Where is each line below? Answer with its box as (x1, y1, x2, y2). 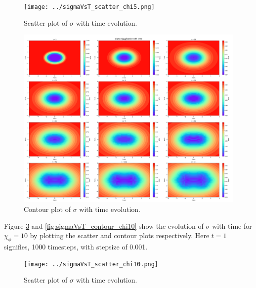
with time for (212, 220, 252, 231)
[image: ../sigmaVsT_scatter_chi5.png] (24, 3, 155, 10)
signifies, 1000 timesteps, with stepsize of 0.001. (4, 241, 148, 251)
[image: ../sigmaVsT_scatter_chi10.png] (24, 260, 159, 268)
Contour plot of (24, 204, 71, 214)
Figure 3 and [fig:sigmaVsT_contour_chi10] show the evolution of (4, 220, 204, 231)
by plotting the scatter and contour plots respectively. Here (30, 230, 210, 241)
